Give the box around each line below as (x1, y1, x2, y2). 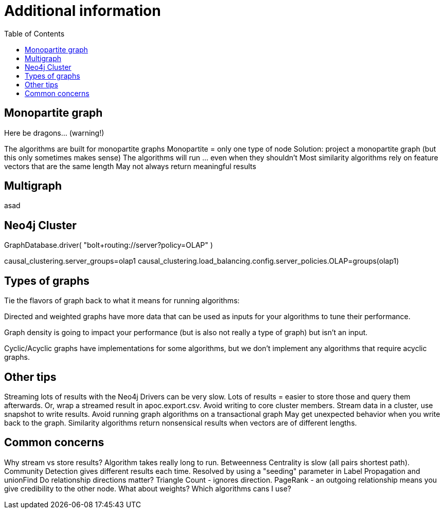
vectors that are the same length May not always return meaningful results (4, 161, 256, 171)
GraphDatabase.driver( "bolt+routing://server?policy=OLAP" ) (4, 241, 213, 250)
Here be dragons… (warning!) (4, 128, 104, 137)
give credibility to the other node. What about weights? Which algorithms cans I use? (4, 484, 292, 493)
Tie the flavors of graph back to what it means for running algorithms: (4, 296, 240, 305)
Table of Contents (4, 29, 65, 38)
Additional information (4, 2, 161, 20)
